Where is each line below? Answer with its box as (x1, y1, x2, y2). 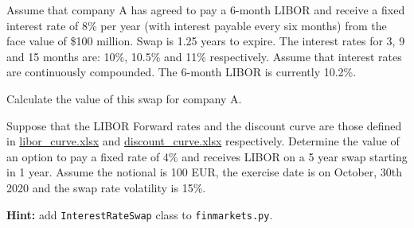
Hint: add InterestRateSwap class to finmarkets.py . (6, 206, 273, 222)
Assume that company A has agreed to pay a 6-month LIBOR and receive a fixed (6, 2, 405, 17)
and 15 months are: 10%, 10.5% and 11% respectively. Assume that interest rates (6, 48, 402, 64)
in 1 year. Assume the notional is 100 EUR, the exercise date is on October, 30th (6, 164, 403, 180)
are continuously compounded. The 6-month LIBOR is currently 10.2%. (6, 64, 357, 80)
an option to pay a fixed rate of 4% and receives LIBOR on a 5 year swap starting (6, 148, 408, 164)
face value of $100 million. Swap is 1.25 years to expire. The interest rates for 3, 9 (6, 33, 405, 49)
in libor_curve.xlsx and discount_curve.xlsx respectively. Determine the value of (6, 133, 400, 149)
